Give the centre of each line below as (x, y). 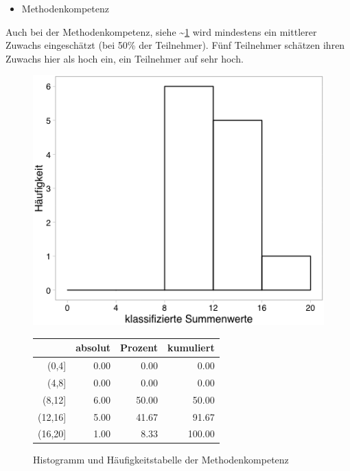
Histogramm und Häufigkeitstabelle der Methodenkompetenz (161, 460)
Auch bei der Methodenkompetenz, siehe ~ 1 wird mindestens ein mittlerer (161, 31)
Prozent (139, 348)
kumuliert (191, 348)
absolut (93, 348)
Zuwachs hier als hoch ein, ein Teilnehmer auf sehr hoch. (125, 58)
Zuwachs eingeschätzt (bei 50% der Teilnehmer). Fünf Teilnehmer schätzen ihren (175, 45)
